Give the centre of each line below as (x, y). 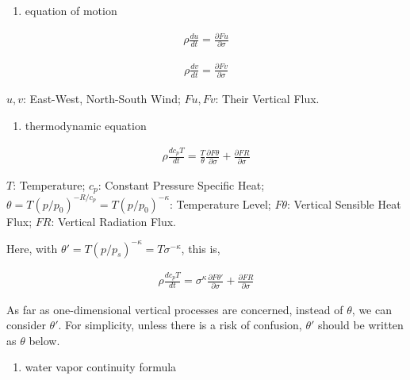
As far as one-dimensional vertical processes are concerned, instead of (175, 309)
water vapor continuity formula (101, 367)
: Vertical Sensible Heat (344, 203)
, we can (372, 309)
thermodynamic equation (86, 125)
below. (44, 340)
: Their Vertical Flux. (267, 99)
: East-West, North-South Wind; (102, 99)
